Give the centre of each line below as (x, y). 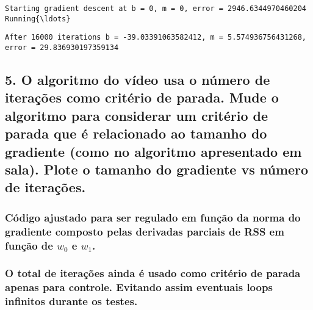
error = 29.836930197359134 (62, 47)
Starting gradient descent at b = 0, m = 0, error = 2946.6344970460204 (156, 9)
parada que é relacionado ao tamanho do (136, 133)
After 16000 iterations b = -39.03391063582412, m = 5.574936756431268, (156, 38)
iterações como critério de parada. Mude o (142, 97)
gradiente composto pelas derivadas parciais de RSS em (145, 231)
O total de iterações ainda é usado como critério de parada (153, 273)
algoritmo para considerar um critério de (137, 115)
